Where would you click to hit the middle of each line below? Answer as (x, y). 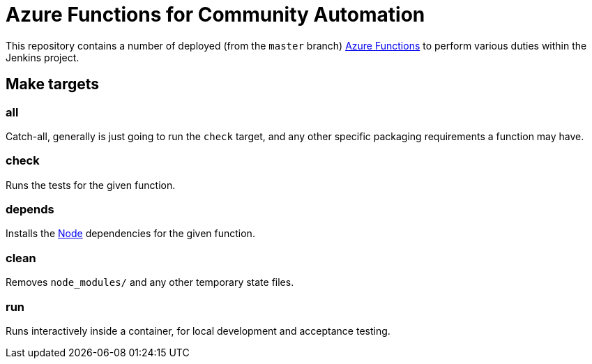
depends (30, 210)
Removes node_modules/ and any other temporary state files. (150, 282)
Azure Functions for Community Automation (215, 15)
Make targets (53, 84)
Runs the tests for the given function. (91, 185)
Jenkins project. (43, 57)
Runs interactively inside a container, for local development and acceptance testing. (198, 331)
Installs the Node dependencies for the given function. (130, 234)
